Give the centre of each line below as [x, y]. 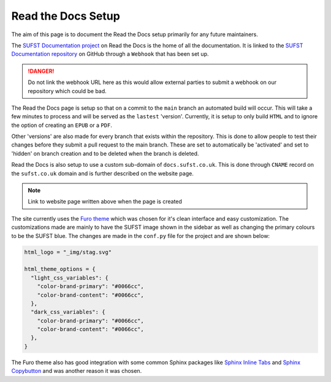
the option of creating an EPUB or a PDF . [62, 125]
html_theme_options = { [60, 269]
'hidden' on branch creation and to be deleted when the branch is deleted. [105, 153]
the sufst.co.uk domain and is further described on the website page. [103, 173]
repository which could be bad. [67, 91]
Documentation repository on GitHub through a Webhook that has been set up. [110, 54]
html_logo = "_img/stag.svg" [68, 252]
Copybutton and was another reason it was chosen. [77, 371]
